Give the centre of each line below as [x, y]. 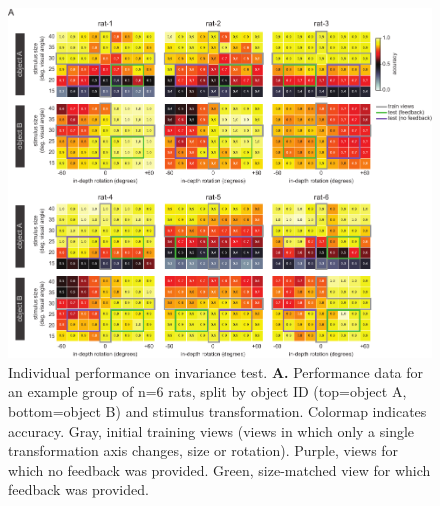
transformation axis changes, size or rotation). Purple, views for [203, 450]
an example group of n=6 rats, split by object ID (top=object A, [207, 391]
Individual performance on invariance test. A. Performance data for [216, 371]
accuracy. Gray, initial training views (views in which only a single [211, 430]
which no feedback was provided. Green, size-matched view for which [219, 469]
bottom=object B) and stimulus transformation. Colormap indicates [217, 410]
